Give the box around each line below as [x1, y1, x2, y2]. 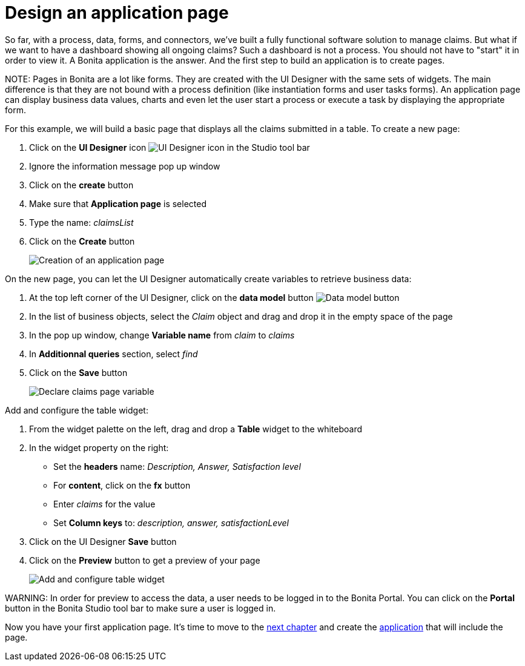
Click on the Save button [29, 367, 128, 378]
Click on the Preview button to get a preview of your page [29, 555, 260, 565]
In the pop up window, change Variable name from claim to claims [29, 329, 295, 340]
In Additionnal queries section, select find [29, 348, 198, 359]
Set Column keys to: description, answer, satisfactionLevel [53, 517, 289, 528]
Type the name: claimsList [29, 217, 134, 228]
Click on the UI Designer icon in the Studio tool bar [29, 142, 310, 153]
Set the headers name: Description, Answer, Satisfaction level [53, 461, 301, 472]
